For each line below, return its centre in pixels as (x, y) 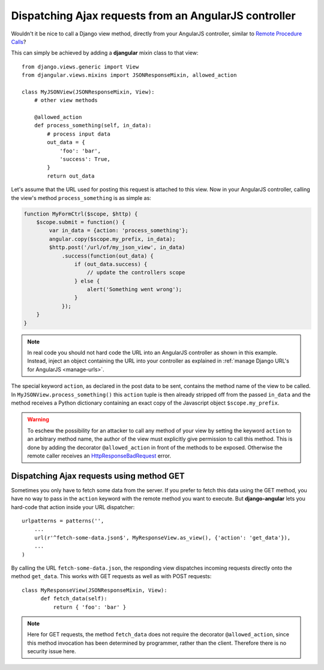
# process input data (79, 134)
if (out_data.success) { (111, 264)
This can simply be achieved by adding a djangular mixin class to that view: (105, 53)
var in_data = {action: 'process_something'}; (118, 231)
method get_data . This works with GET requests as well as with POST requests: (111, 576)
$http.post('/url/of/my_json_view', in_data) (117, 247)
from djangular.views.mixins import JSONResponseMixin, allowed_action (129, 75)
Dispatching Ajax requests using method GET (98, 476)
